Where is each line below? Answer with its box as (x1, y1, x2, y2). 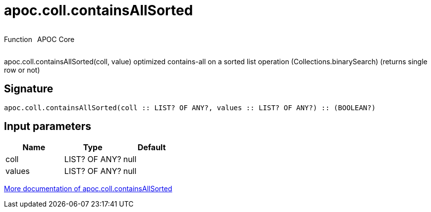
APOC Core (37, 35, 75, 43)
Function (4, 35, 32, 43)
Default (137, 142, 166, 153)
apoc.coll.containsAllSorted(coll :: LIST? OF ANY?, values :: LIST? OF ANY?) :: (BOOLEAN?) (4, 103, 376, 112)
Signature (4, 83, 54, 95)
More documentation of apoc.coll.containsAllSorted (4, 184, 172, 193)
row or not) (4, 65, 40, 74)
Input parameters (4, 120, 92, 133)
